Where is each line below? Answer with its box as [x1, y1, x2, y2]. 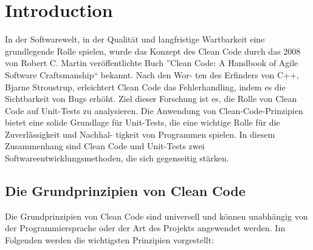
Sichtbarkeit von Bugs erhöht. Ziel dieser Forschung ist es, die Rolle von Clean [5, 92, 297, 105]
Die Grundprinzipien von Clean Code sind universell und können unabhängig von [5, 209, 308, 222]
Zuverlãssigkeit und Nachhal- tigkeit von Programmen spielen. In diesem [5, 127, 275, 140]
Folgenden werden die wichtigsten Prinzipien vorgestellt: [5, 234, 215, 246]
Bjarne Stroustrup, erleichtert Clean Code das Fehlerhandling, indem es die [5, 80, 286, 93]
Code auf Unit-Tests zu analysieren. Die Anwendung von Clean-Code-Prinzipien [5, 104, 303, 117]
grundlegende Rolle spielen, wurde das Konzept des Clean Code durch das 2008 [5, 44, 301, 57]
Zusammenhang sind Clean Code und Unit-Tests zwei [5, 140, 205, 152]
